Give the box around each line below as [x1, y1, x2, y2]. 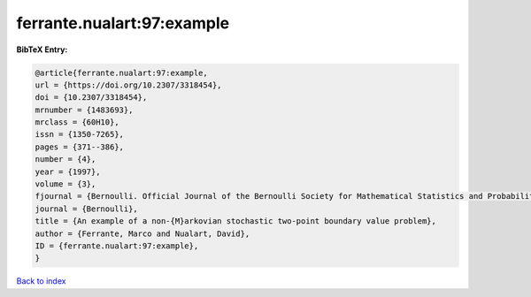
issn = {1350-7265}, [35, 129, 124, 140]
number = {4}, [35, 155, 96, 164]
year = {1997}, [35, 166, 101, 177]
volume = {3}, [35, 179, 96, 189]
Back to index [16, 276, 66, 286]
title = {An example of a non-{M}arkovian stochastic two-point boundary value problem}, [35, 217, 437, 226]
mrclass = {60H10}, [35, 118, 119, 127]
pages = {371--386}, [35, 141, 124, 152]
